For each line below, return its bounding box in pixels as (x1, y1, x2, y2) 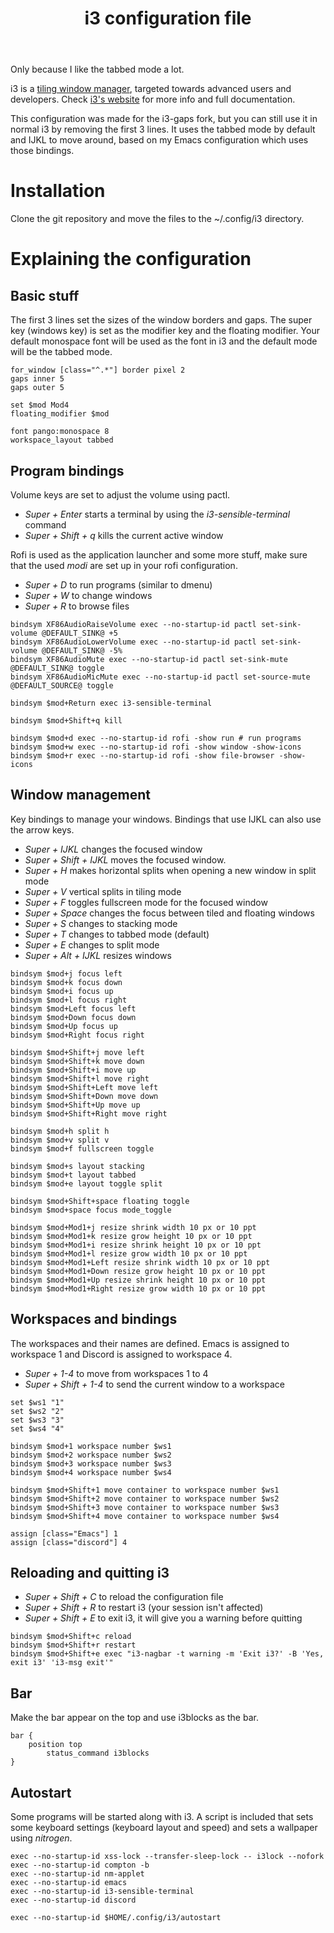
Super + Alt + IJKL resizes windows (24, 949, 172, 961)
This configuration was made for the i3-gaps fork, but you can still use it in (10, 113, 318, 125)
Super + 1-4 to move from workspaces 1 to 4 (24, 1367, 209, 1379)
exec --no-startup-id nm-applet (10, 1869, 145, 1879)
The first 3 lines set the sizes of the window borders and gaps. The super (10, 314, 313, 326)
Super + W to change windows (24, 589, 153, 601)
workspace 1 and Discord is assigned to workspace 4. (10, 1348, 233, 1360)
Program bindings (10, 462, 125, 479)
